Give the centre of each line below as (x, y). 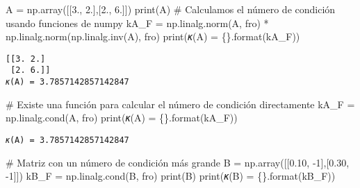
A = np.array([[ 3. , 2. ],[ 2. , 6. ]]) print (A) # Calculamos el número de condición (171, 9)
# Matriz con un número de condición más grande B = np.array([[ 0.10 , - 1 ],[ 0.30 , (178, 162)
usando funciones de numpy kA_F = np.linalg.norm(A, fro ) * (137, 23)
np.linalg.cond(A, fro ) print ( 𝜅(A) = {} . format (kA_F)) (122, 118)
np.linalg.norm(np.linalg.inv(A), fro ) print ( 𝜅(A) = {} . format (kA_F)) (153, 36)
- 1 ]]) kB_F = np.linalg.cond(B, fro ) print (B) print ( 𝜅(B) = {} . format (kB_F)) (171, 176)
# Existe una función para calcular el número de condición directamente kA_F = (180, 104)
